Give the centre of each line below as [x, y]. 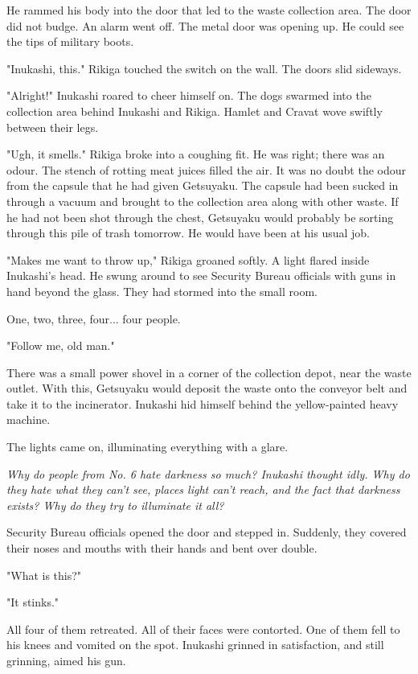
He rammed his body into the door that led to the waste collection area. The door [209, 10]
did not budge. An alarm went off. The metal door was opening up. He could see [205, 25]
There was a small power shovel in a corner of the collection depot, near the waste [209, 372]
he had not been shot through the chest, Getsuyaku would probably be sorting [200, 217]
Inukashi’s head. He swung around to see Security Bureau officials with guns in [201, 275]
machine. [29, 419]
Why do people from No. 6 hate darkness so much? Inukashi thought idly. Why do [208, 473]
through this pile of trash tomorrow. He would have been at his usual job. [188, 233]
